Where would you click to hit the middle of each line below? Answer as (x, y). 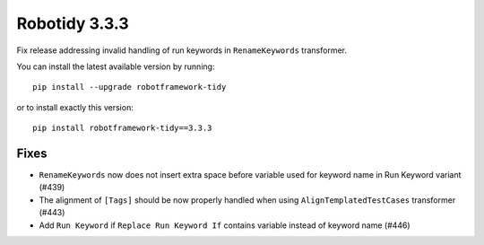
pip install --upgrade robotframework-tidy (130, 87)
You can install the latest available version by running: (116, 66)
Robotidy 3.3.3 (73, 23)
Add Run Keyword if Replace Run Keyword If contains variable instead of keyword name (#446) (225, 225)
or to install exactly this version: (75, 107)
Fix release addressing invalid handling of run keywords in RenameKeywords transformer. (181, 50)
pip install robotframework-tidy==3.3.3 (122, 128)
